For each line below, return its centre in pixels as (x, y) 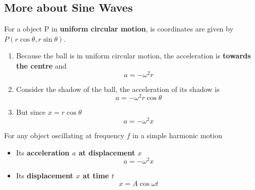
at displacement (107, 152)
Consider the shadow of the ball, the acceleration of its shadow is (118, 89)
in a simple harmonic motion (177, 135)
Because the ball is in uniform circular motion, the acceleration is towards (133, 56)
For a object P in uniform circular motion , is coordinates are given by (119, 29)
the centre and (41, 65)
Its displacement (45, 176)
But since (31, 112)
